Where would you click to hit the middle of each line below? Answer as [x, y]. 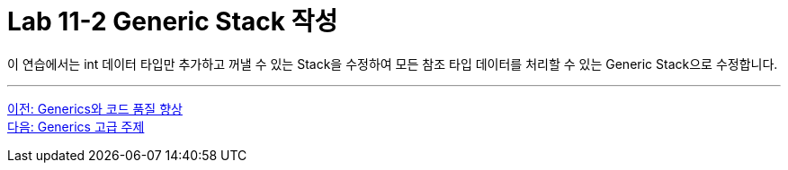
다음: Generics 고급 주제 [76, 126]
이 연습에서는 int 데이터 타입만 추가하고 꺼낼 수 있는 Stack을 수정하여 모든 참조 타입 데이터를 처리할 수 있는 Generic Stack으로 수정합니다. [393, 64]
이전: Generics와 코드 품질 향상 [95, 108]
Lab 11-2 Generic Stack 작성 [173, 21]
